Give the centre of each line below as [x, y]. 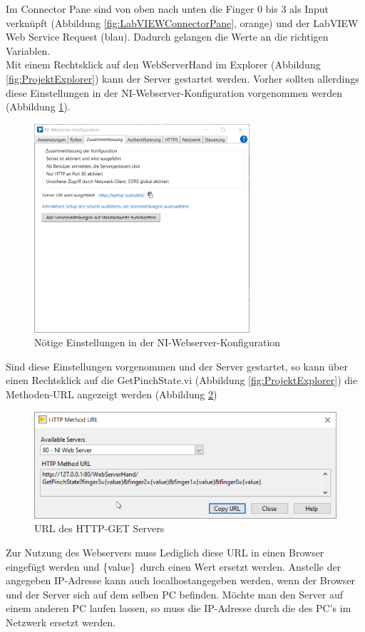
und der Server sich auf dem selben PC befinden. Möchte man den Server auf [175, 594]
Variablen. [28, 50]
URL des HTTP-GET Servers [99, 528]
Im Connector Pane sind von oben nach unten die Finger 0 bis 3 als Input [167, 9]
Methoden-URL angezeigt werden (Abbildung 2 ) [112, 394]
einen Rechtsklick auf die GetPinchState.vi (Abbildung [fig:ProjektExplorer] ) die [182, 380]
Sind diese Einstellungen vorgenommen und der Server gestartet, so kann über [177, 366]
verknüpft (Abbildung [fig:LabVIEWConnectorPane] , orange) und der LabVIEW [182, 22]
